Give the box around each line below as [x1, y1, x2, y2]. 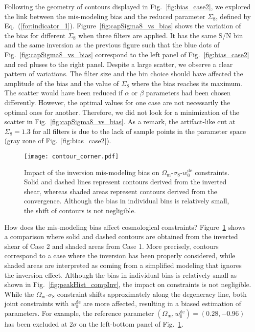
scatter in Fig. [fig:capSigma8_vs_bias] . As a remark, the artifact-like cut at [4, 116, 235, 127]
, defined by [215, 11, 251, 21]
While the [4, 288, 34, 299]
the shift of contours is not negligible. [24, 205, 136, 215]
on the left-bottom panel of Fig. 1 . [79, 318, 184, 329]
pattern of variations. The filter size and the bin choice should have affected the [4, 68, 243, 79]
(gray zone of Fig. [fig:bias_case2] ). [4, 135, 111, 146]
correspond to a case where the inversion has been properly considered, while [4, 250, 235, 261]
